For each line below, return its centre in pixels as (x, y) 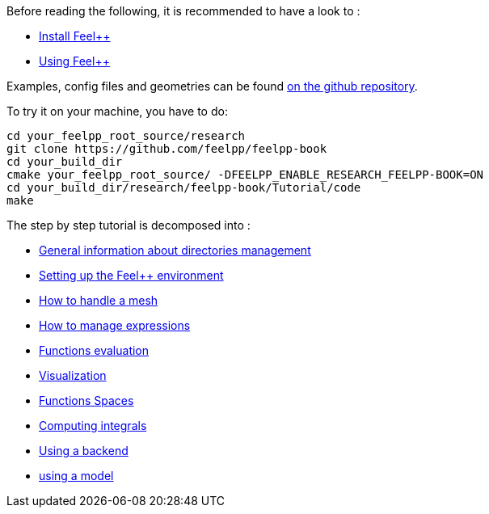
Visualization (73, 375)
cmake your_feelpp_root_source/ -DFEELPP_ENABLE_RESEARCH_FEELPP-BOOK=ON (245, 175)
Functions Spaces (86, 400)
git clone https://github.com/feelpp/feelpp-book (167, 149)
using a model (76, 476)
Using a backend (84, 451)
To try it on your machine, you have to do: (117, 111)
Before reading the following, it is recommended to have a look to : (183, 11)
